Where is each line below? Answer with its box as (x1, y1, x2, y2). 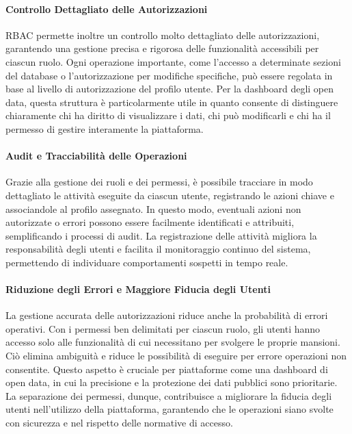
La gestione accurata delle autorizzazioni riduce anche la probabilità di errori (5, 308, 328, 322)
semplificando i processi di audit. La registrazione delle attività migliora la (5, 228, 317, 242)
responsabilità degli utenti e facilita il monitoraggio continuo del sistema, (5, 242, 311, 256)
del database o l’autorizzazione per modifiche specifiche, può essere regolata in (5, 68, 333, 82)
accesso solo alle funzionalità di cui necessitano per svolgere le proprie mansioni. (5, 335, 340, 349)
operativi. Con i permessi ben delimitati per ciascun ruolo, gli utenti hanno (5, 321, 321, 335)
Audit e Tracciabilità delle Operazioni (5, 149, 187, 163)
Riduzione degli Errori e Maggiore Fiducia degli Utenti (5, 282, 271, 296)
